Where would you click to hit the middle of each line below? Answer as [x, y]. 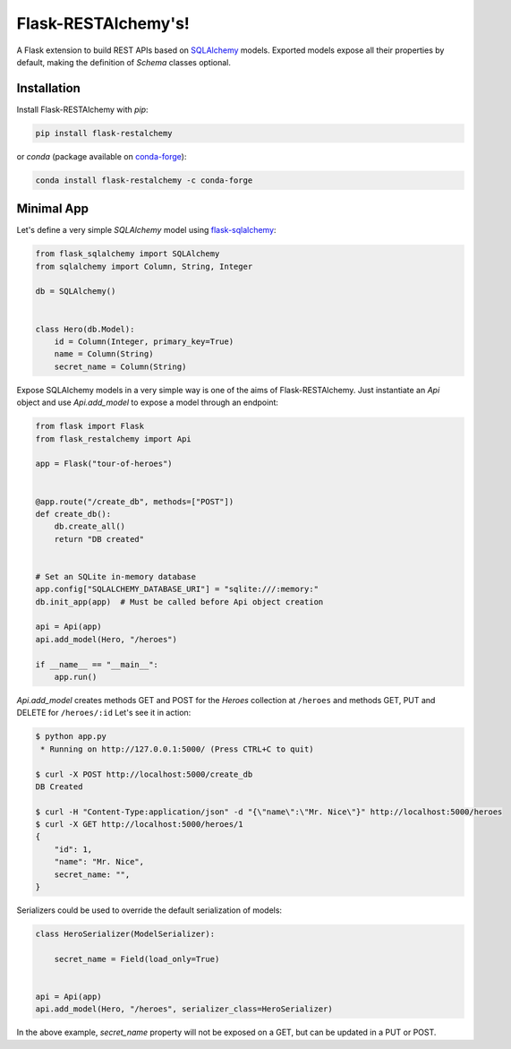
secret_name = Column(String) [120, 366]
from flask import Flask [90, 426]
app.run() [76, 677]
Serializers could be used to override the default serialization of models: [149, 910]
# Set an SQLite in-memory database [116, 576]
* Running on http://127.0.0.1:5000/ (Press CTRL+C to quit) [177, 749]
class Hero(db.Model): [85, 329]
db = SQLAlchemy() [76, 292]
